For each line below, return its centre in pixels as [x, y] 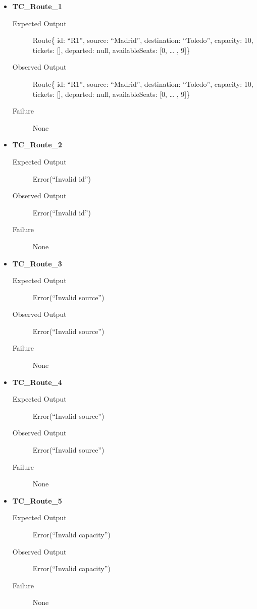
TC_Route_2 [37, 145]
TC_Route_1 [37, 6]
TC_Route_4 [37, 382]
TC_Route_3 [37, 263]
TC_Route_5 [37, 500]
